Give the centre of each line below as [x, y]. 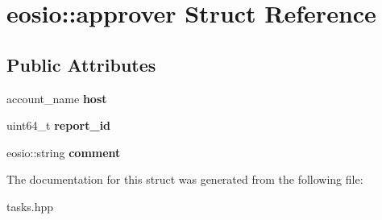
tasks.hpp [30, 206]
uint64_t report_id [59, 125]
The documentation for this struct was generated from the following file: [185, 179]
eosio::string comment [64, 152]
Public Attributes [81, 64]
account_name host [57, 98]
